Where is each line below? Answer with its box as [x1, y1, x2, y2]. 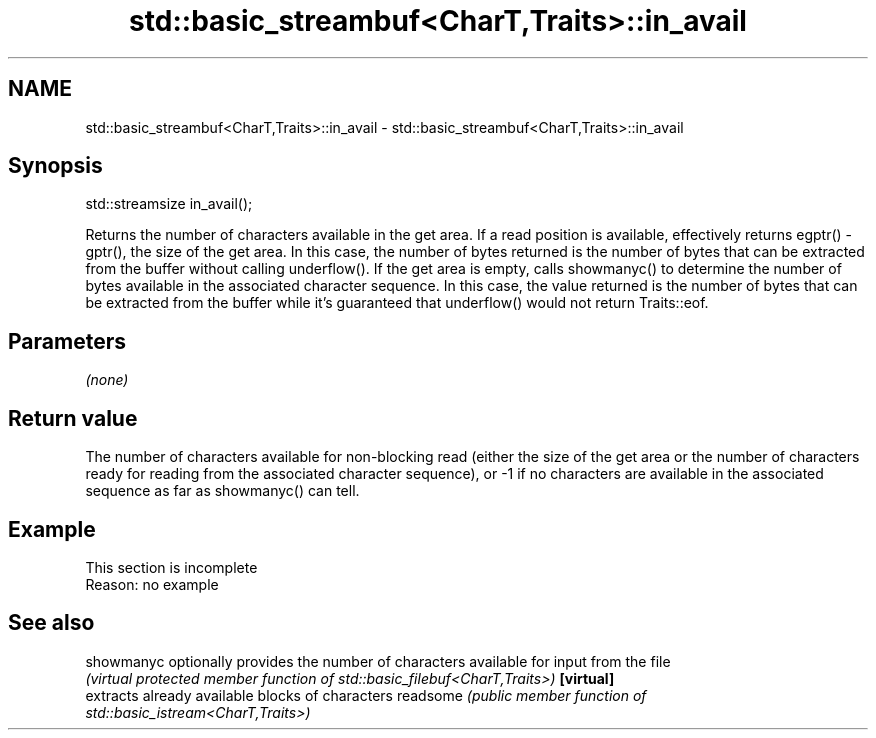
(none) [85, 371, 129, 389]
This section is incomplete [85, 558, 258, 576]
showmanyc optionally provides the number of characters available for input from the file [85, 652, 671, 670]
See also [8, 610, 95, 636]
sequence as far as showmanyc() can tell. [85, 482, 360, 500]
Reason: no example [85, 575, 219, 593]
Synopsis [8, 153, 103, 179]
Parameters [8, 328, 126, 354]
